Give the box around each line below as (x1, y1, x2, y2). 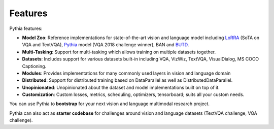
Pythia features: (9, 25, 43, 31)
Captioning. (22, 63, 47, 69)
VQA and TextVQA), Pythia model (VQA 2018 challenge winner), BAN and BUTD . (22, 42, 189, 48)
